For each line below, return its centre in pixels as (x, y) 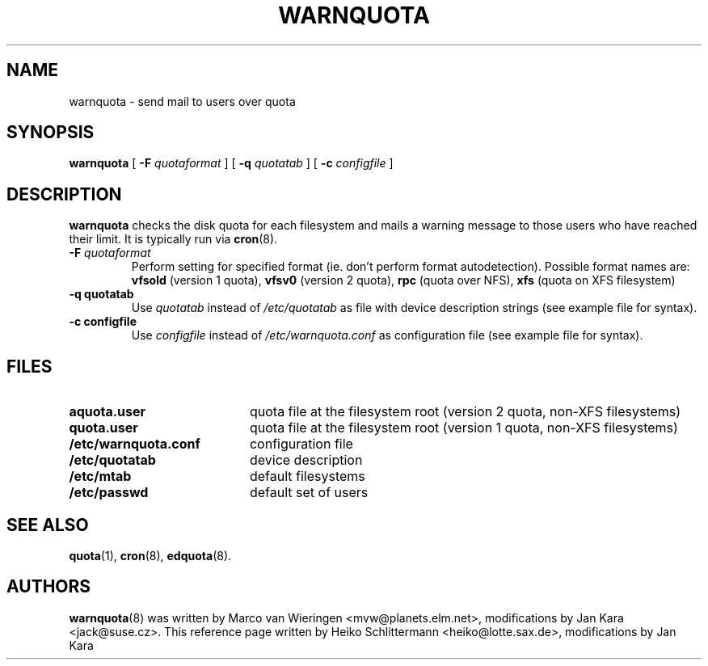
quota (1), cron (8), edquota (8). (150, 555)
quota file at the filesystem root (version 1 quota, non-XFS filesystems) (464, 428)
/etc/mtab (100, 476)
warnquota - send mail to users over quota (182, 101)
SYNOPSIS (51, 133)
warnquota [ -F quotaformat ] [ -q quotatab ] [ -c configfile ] (231, 163)
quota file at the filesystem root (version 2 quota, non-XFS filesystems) (465, 412)
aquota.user (107, 412)
